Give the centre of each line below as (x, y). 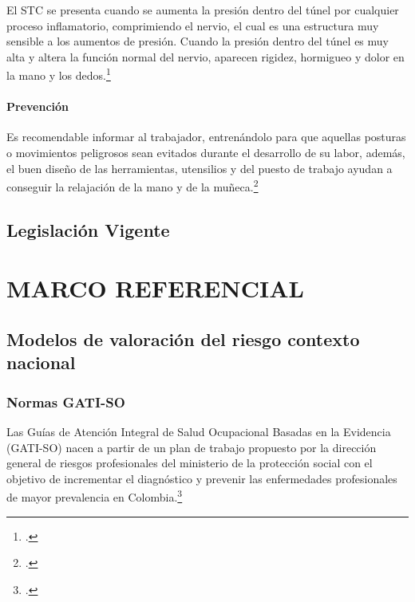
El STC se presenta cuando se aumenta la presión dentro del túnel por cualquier (203, 10)
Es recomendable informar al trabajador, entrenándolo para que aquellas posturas (206, 137)
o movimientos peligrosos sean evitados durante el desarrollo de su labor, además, (206, 153)
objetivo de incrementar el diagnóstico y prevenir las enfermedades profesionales (202, 478)
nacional (41, 362)
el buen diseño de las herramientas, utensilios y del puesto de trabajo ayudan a (200, 168)
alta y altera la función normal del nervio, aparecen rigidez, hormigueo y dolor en (206, 56)
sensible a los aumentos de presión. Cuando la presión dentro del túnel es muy (198, 41)
